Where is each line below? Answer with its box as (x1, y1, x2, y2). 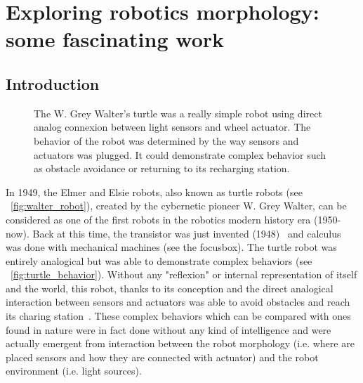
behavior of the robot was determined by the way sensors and (34, 133, 299, 148)
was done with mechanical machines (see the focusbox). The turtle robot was (6, 240, 337, 254)
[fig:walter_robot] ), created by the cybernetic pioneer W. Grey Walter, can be (11, 198, 347, 213)
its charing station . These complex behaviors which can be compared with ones (6, 309, 351, 323)
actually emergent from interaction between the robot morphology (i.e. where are (6, 336, 355, 351)
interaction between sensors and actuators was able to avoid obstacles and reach (6, 294, 350, 309)
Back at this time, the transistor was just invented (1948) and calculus (32, 226, 341, 240)
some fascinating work (6, 25, 224, 53)
